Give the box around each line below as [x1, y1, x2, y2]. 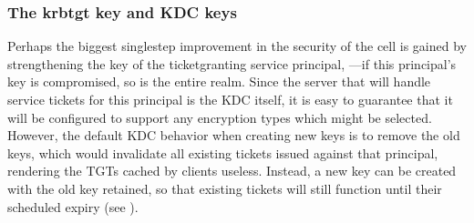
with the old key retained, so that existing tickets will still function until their [7, 178, 442, 198]
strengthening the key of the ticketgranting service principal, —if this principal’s [7, 54, 457, 73]
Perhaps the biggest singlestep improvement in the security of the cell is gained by [7, 36, 467, 56]
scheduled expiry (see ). [7, 197, 139, 216]
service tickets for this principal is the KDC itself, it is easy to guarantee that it [7, 90, 453, 108]
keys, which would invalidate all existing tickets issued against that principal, [7, 143, 438, 162]
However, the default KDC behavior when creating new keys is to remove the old [7, 126, 460, 145]
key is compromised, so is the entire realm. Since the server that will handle [7, 72, 431, 91]
